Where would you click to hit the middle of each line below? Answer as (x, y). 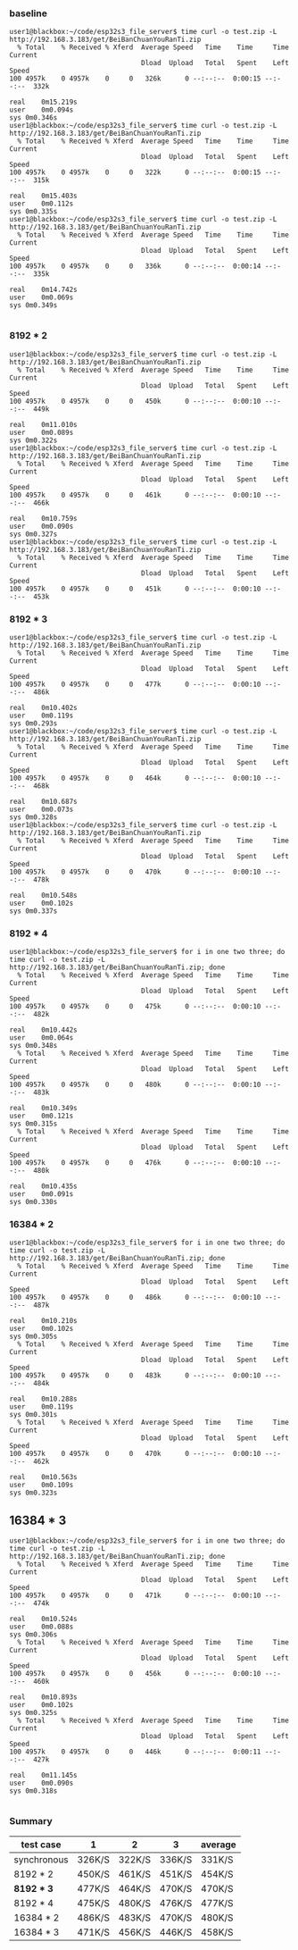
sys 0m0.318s (33, 1791)
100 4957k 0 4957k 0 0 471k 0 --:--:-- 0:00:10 (135, 1596)
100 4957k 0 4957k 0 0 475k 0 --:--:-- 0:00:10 (135, 1007)
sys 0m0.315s (33, 1124)
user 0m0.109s (41, 1486)
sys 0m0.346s (33, 118)
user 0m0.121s (41, 1116)
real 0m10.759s (43, 518)
